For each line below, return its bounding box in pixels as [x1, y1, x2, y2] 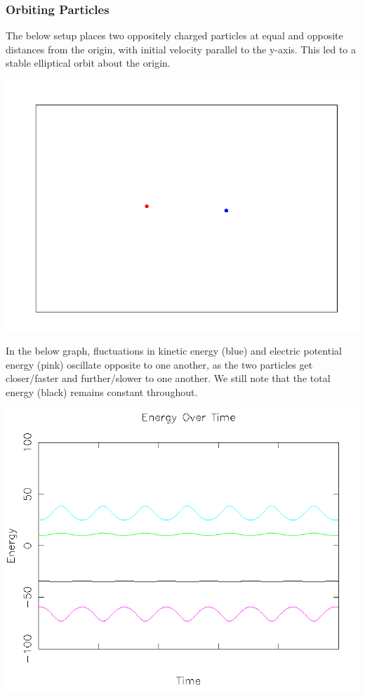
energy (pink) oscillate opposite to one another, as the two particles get [6, 357, 313, 371]
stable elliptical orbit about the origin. [6, 55, 171, 70]
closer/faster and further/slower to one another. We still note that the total [6, 371, 331, 386]
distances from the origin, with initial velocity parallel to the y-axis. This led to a [6, 41, 356, 56]
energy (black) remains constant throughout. [6, 384, 198, 399]
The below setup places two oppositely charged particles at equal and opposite [6, 28, 343, 43]
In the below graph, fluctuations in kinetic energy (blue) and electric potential [6, 343, 342, 358]
